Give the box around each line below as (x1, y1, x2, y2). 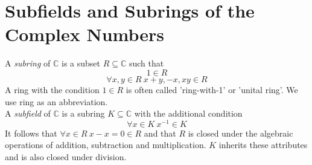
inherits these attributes (218, 138, 308, 151)
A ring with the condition (5, 83, 100, 95)
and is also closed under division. (5, 150, 127, 163)
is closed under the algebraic (188, 126, 293, 139)
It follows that (5, 126, 57, 139)
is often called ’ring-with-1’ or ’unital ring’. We (126, 83, 298, 95)
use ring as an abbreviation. (5, 95, 108, 108)
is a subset (61, 57, 100, 70)
